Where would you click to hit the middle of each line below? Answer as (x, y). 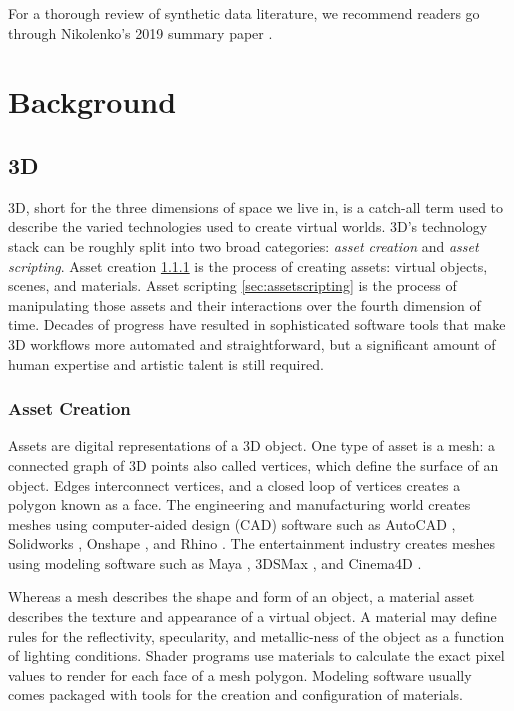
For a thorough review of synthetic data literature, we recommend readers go (244, 13)
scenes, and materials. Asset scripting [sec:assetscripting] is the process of (232, 285)
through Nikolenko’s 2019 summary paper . (140, 32)
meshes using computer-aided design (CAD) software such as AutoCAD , (232, 523)
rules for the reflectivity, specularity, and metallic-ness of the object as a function (256, 635)
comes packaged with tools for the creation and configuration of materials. (235, 694)
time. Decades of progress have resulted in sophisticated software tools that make (257, 324)
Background (92, 101)
